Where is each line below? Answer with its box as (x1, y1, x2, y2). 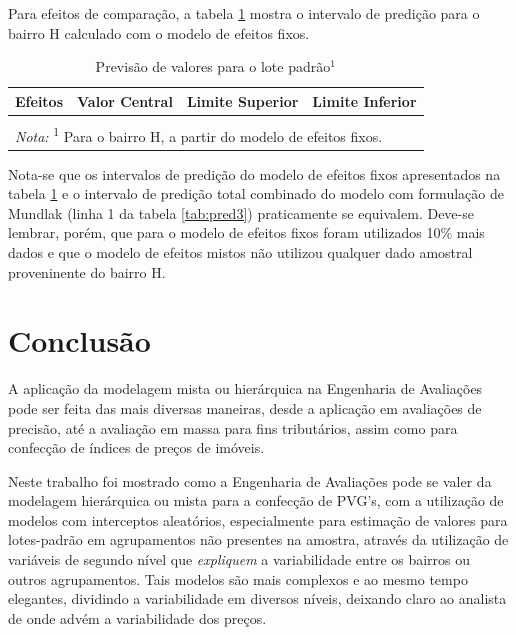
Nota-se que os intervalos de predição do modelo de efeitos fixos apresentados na (8, 163, 501, 184)
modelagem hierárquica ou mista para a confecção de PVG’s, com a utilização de (8, 490, 504, 511)
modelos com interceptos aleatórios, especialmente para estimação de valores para (8, 509, 508, 530)
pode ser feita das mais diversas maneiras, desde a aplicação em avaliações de (8, 397, 482, 418)
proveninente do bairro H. (8, 261, 166, 282)
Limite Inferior (312, 90, 417, 111)
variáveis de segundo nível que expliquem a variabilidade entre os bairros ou (8, 549, 471, 570)
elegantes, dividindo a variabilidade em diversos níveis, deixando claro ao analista (8, 588, 507, 609)
